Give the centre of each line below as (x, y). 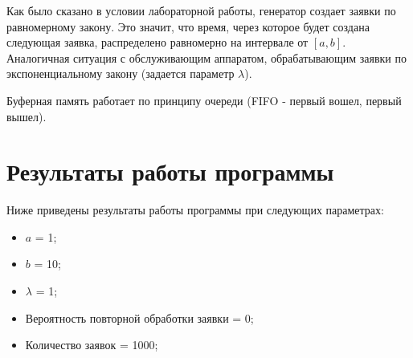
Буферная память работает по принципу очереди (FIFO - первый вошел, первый (204, 100)
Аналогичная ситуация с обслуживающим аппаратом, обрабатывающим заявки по (206, 57)
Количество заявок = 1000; (92, 345)
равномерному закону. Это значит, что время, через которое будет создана (188, 26)
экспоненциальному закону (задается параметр (121, 73)
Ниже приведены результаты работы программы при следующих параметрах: (195, 210)
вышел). (27, 116)
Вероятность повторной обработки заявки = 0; (139, 317)
